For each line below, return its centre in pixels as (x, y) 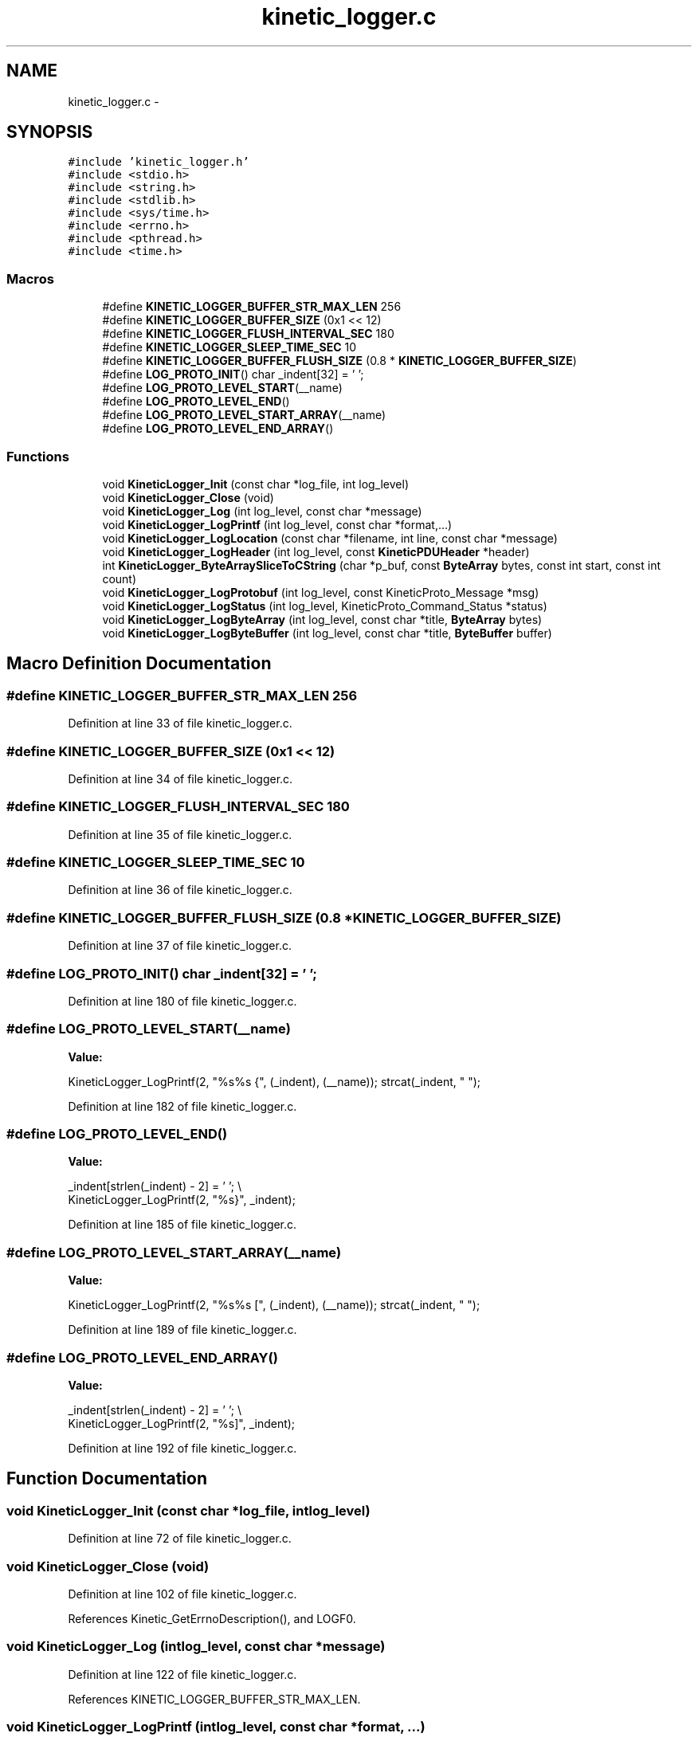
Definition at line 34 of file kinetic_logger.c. (180, 778)
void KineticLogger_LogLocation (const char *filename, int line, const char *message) (330, 538)
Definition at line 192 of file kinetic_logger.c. (182, 1448)
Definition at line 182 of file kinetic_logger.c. (182, 1106)
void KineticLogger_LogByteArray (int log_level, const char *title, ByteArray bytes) (322, 619)
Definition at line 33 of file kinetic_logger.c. (180, 723)
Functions (38, 456)
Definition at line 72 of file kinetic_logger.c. (180, 1539)
